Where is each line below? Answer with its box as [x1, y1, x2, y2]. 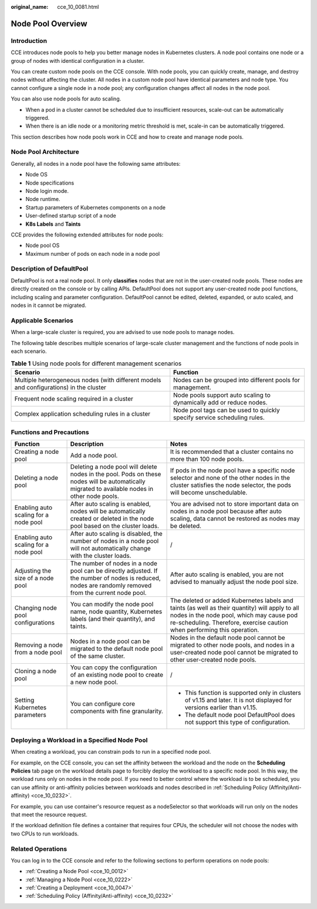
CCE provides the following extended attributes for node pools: [11, 231, 164, 238]
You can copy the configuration [70, 663, 157, 671]
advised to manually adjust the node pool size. [170, 578, 299, 586]
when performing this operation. [170, 626, 259, 634]
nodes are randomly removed [70, 582, 152, 590]
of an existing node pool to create [70, 671, 164, 679]
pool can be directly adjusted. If [70, 567, 158, 575]
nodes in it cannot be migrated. [11, 302, 86, 309]
